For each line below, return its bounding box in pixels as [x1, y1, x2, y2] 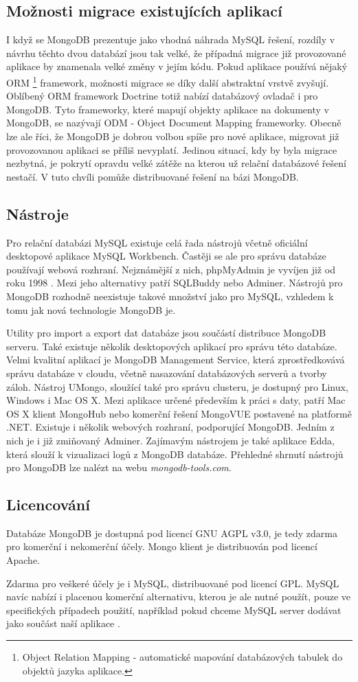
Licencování [6, 494, 90, 515]
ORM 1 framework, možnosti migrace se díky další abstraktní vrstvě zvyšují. [6, 73, 329, 89]
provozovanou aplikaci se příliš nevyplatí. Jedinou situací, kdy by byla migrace [6, 142, 337, 157]
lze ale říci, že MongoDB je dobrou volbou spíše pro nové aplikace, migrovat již [6, 129, 339, 144]
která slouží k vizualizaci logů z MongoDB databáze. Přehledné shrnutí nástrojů [6, 446, 344, 461]
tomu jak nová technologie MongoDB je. [6, 302, 176, 317]
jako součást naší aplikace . [6, 616, 120, 630]
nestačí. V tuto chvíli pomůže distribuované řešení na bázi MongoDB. [6, 169, 299, 183]
